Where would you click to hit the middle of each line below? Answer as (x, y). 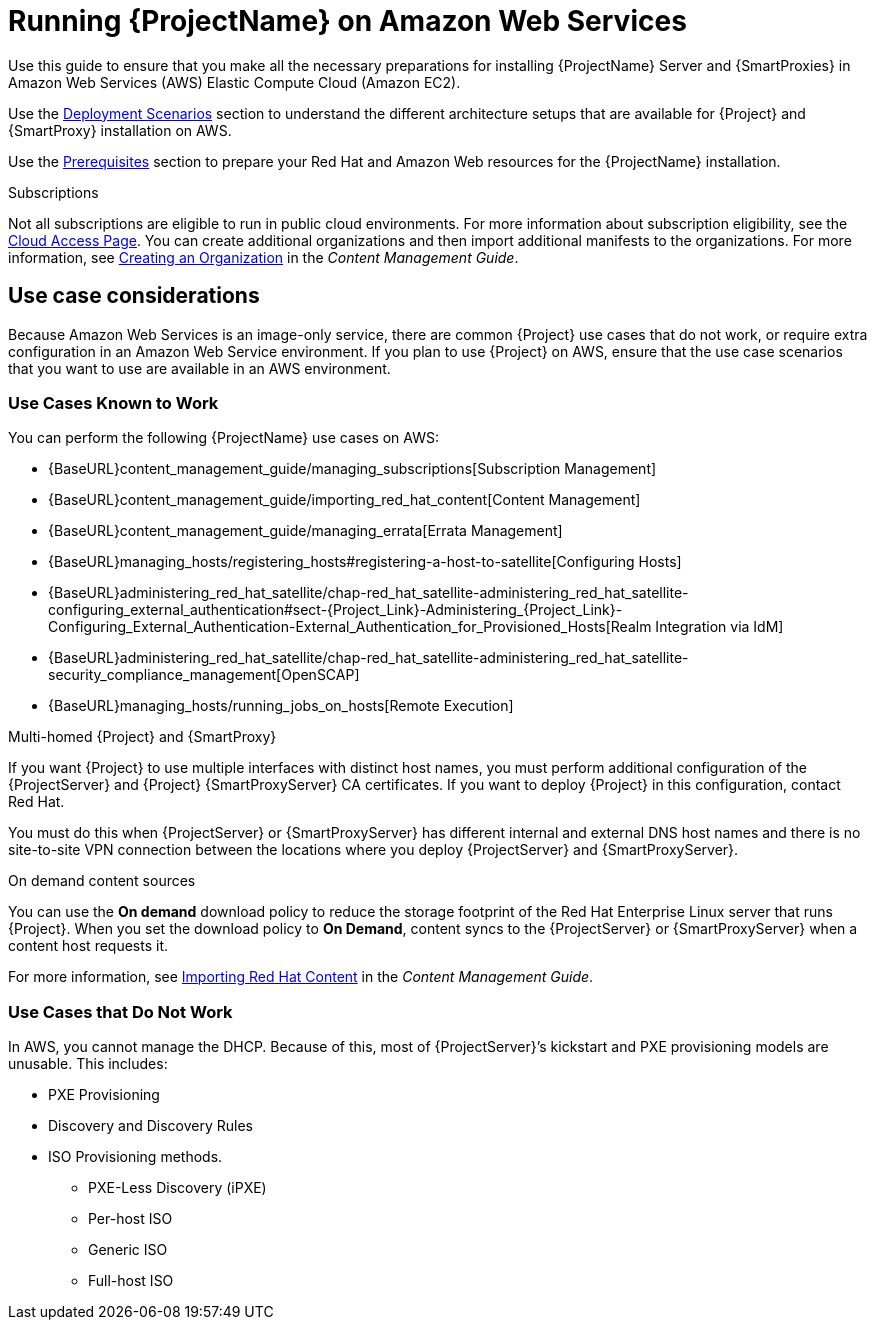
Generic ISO (128, 1250)
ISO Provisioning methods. (135, 1157)
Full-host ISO (131, 1281)
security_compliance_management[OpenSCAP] (204, 675)
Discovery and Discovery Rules (150, 1126)
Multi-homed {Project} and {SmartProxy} (142, 737)
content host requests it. (88, 946)
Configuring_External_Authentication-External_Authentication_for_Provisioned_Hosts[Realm (350, 627)
